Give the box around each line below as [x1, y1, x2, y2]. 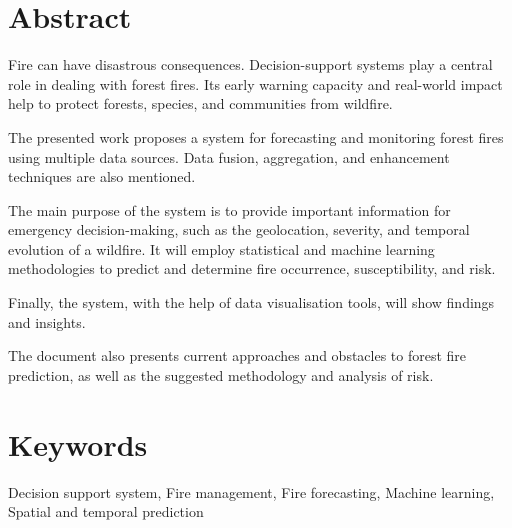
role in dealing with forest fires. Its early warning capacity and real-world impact [8, 73, 503, 94]
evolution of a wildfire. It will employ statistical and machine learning [8, 238, 435, 259]
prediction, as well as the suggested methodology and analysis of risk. [8, 364, 434, 385]
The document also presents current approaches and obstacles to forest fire [8, 345, 467, 366]
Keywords [8, 423, 148, 464]
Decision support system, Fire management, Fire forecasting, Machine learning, [8, 481, 495, 502]
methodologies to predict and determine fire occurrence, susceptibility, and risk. [8, 258, 496, 279]
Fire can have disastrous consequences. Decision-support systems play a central [8, 54, 493, 75]
